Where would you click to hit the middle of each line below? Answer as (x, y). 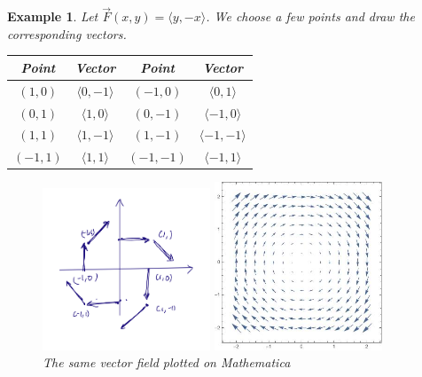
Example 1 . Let (53, 16)
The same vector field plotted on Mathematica (167, 362)
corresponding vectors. (67, 33)
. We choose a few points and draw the (310, 16)
